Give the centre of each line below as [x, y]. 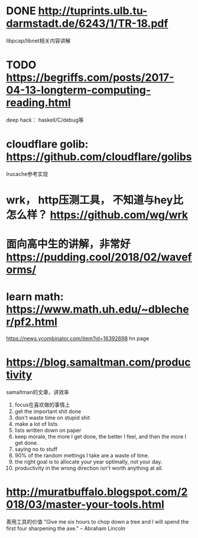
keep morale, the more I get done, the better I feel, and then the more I [100, 437]
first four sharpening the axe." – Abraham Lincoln [66, 528]
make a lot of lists [36, 424]
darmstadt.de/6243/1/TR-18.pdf [87, 23]
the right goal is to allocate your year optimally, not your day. [88, 462]
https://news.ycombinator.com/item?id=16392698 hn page [78, 338]
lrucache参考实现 [27, 174]
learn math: [35, 297]
